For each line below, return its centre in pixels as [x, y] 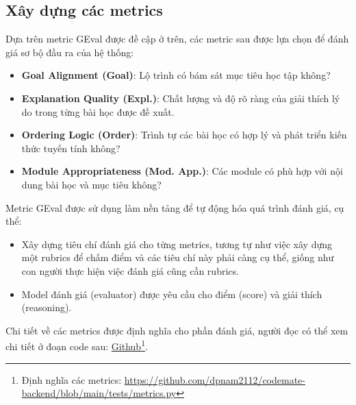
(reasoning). [47, 307]
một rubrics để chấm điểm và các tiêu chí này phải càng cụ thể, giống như [178, 257]
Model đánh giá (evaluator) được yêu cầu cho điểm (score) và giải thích [172, 294]
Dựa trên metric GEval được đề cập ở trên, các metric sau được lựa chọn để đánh [177, 39]
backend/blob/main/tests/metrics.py [99, 393]
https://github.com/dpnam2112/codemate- [215, 379]
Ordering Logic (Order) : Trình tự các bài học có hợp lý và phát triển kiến [184, 135]
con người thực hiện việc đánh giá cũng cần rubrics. [130, 270]
